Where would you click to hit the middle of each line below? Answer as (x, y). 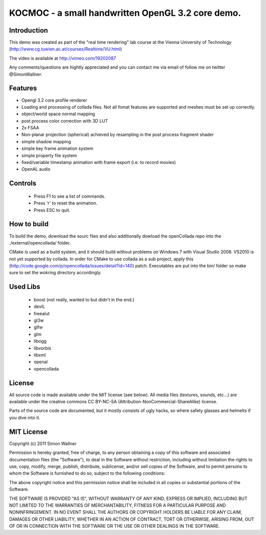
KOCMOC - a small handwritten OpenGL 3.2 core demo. (125, 13)
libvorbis (42, 348)
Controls (23, 184)
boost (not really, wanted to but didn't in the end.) (84, 299)
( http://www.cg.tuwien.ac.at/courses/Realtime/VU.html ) (66, 49)
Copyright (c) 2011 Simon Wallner (43, 443)
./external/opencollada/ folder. (40, 243)
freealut (42, 313)
